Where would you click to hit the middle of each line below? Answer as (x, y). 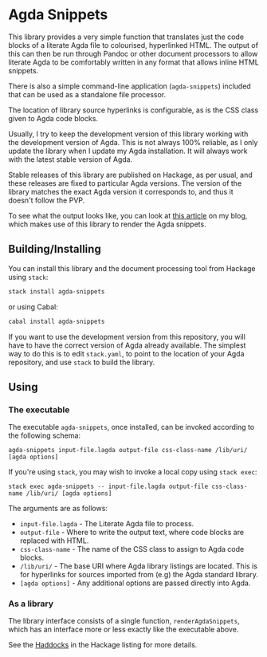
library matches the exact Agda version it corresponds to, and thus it (121, 191)
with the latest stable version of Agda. (71, 159)
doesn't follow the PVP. (47, 200)
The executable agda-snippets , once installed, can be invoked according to (132, 427)
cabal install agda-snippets (57, 321)
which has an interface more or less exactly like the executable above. (124, 629)
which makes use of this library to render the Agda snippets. (107, 224)
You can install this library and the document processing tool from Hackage (132, 268)
